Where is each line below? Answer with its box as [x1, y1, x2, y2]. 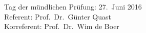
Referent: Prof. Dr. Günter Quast [4, 11, 112, 21]
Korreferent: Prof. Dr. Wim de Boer [4, 21, 119, 31]
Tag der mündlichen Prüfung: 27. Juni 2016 [4, 1, 142, 11]
